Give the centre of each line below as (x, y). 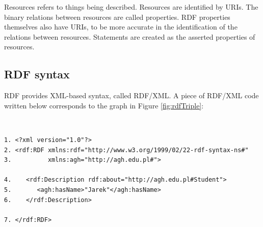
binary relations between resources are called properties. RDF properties (117, 17)
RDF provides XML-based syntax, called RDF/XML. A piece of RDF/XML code (131, 95)
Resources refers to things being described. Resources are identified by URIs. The (131, 7)
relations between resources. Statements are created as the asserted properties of (130, 36)
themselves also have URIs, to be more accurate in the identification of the (121, 27)
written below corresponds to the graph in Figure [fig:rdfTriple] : (104, 105)
